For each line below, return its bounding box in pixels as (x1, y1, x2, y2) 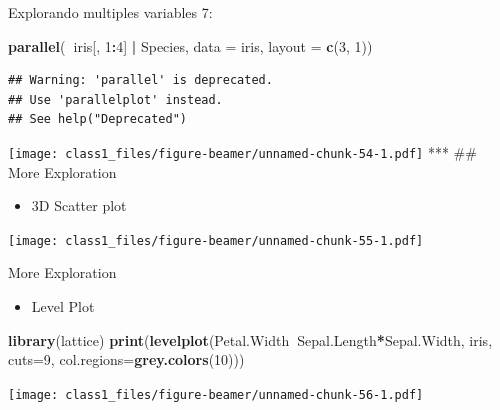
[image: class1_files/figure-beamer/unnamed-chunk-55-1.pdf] (8, 233, 424, 248)
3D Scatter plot (31, 195, 127, 216)
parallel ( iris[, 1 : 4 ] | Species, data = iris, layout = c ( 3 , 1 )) (8, 35, 373, 56)
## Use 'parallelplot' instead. (8, 92, 223, 107)
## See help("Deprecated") (8, 112, 187, 127)
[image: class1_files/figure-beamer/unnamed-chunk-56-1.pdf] (8, 387, 424, 402)
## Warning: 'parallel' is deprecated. (8, 73, 273, 88)
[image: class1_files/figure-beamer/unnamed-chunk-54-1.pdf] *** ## (8, 141, 477, 162)
